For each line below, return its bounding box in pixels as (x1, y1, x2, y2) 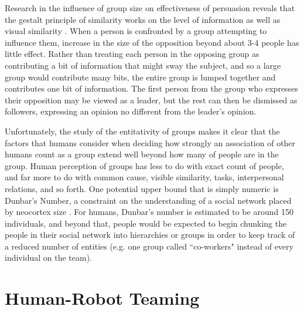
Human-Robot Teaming (5, 286, 200, 310)
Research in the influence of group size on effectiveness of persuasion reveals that (5, 2, 295, 14)
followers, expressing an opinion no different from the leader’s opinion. (5, 105, 257, 117)
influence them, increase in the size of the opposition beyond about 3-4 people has (5, 36, 299, 48)
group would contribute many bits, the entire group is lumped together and (5, 70, 276, 83)
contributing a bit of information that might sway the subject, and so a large (5, 59, 281, 71)
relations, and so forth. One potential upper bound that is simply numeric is (5, 182, 279, 194)
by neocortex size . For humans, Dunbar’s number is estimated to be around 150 (5, 206, 293, 218)
